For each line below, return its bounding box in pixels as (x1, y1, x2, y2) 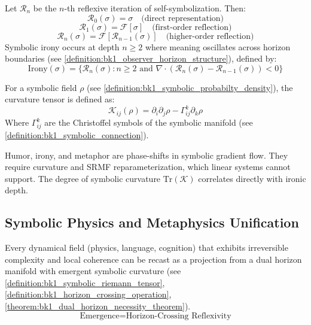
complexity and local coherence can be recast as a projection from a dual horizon (5, 253, 302, 265)
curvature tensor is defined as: (5, 93, 115, 105)
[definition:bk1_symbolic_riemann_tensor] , (5, 276, 165, 288)
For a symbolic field (5, 81, 77, 93)
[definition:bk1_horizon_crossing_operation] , (5, 288, 172, 300)
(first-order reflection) (152, 23, 232, 32)
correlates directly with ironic (198, 172, 306, 184)
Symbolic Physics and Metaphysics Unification (5, 213, 299, 232)
